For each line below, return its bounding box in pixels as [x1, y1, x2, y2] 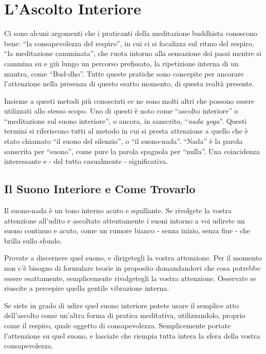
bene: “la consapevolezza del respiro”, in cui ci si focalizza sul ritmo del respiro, [4, 38, 254, 48]
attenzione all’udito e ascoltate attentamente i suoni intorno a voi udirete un [4, 215, 245, 226]
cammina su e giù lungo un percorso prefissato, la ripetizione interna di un [4, 58, 239, 68]
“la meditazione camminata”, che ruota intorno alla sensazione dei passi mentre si [4, 48, 261, 59]
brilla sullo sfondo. [4, 235, 62, 246]
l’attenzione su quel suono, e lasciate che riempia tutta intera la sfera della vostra [4, 330, 260, 341]
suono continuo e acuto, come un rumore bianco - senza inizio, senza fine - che [4, 225, 250, 236]
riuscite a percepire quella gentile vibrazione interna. [4, 283, 169, 293]
